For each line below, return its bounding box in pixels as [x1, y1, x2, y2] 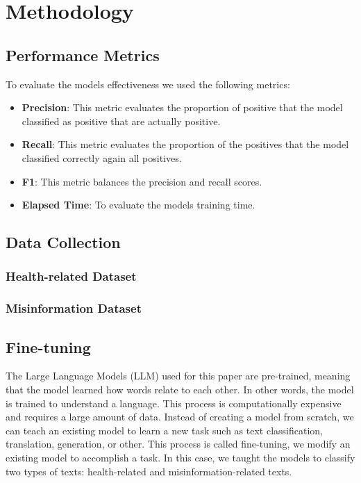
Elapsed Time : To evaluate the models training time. [22, 197, 255, 212]
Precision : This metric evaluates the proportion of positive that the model [22, 100, 343, 115]
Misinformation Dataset [6, 300, 142, 317]
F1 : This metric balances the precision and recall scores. [22, 174, 262, 188]
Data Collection [6, 231, 121, 253]
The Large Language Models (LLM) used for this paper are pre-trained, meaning [6, 368, 351, 383]
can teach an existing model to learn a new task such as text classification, [6, 423, 324, 437]
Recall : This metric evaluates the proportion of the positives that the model [22, 137, 349, 152]
